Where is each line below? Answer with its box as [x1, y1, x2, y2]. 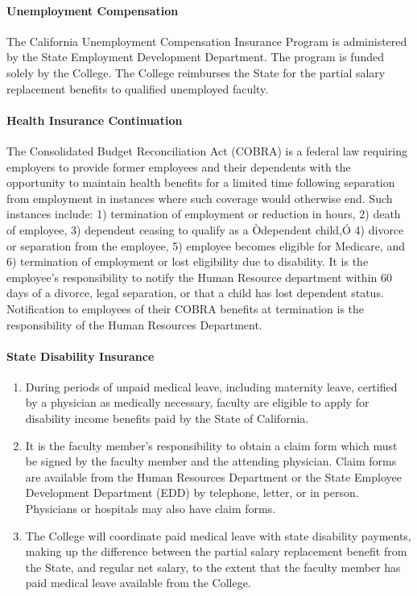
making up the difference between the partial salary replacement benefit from [25, 543, 407, 560]
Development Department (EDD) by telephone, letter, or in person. [25, 484, 359, 501]
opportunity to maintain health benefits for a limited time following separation [6, 174, 395, 191]
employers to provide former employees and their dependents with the [6, 158, 351, 175]
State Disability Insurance [6, 347, 155, 364]
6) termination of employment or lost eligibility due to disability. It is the [6, 253, 369, 270]
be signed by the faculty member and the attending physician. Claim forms [25, 453, 397, 470]
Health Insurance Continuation [6, 111, 183, 128]
